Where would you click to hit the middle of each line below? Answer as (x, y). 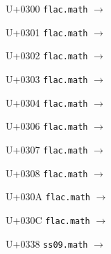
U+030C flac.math (48, 219)
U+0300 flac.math (47, 8)
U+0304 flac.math (47, 102)
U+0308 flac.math (47, 173)
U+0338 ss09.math (47, 243)
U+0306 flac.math (47, 126)
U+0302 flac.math (47, 55)
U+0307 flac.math (47, 149)
